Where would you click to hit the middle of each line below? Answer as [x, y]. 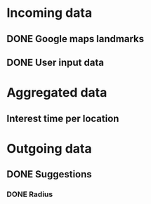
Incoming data [50, 13]
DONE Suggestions [49, 174]
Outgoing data [49, 148]
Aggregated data [57, 93]
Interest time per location [63, 118]
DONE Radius [30, 194]
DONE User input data [55, 62]
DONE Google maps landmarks [75, 39]
